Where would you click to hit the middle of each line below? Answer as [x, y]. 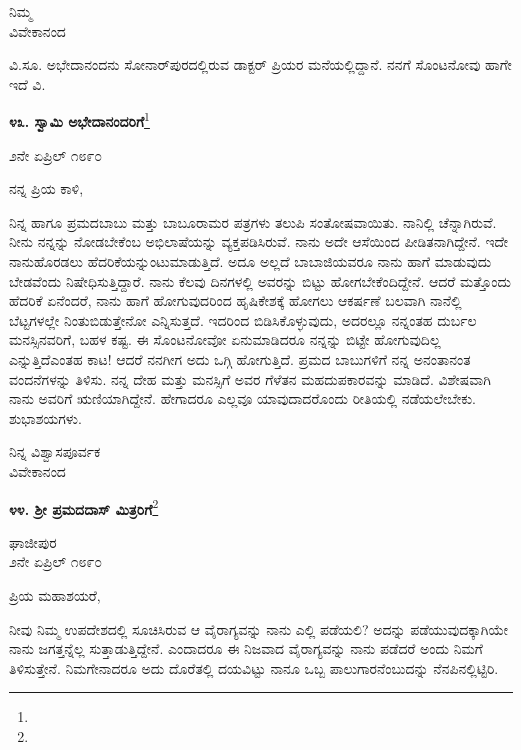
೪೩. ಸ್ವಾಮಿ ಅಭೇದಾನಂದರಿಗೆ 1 [79, 120]
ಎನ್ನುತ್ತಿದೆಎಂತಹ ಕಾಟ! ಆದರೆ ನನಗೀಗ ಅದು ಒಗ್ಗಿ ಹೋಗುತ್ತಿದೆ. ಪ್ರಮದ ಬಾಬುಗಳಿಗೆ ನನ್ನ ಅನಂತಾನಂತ [240, 358]
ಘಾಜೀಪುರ [33, 541]
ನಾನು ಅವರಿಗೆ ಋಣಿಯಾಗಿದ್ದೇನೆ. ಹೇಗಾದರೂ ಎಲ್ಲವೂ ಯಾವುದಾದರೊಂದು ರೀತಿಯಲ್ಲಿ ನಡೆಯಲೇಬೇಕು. [242, 398]
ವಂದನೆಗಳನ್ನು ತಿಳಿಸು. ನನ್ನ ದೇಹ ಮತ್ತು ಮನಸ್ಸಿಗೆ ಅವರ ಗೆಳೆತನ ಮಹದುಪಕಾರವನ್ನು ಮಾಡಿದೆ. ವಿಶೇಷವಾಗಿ [250, 378]
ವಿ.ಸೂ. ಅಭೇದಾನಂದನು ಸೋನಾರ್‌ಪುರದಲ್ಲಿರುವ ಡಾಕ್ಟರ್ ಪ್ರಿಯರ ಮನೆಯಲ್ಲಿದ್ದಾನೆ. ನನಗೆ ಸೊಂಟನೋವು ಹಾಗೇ [260, 64]
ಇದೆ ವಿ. [27, 83]
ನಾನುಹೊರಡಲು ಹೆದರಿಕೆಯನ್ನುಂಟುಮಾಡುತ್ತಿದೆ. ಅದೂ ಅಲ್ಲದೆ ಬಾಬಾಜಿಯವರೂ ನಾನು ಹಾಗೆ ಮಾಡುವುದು [250, 261]
